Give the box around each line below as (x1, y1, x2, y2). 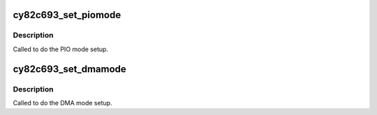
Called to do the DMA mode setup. (13, 98, 112, 107)
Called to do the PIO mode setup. (13, 45, 108, 53)
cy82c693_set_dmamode (13, 63, 127, 75)
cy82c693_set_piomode (13, 9, 121, 21)
